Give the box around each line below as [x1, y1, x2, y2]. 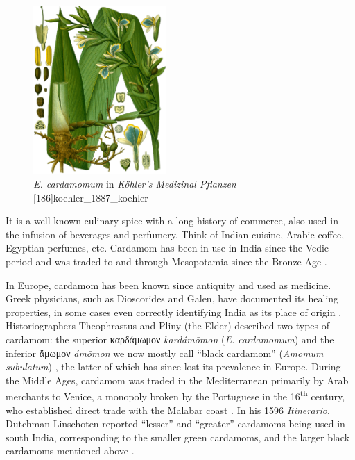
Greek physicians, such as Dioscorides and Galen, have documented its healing [6, 291, 339, 306]
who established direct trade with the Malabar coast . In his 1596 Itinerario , [6, 402, 330, 417]
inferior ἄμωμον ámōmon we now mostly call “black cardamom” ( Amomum [6, 345, 324, 360]
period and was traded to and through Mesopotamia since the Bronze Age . [6, 254, 327, 268]
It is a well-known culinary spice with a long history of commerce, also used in [6, 213, 338, 228]
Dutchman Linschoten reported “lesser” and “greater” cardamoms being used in [6, 416, 345, 431]
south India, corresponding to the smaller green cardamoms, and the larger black [6, 429, 350, 444]
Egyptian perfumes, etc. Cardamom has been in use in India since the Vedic [6, 240, 329, 255]
